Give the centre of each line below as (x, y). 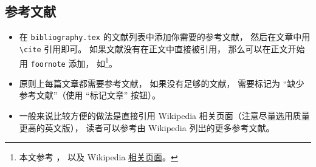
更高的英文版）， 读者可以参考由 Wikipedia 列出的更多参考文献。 (147, 127)
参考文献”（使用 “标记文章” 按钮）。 (90, 95)
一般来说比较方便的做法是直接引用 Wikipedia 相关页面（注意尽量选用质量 (164, 116)
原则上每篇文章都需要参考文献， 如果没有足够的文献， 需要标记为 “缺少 (162, 83)
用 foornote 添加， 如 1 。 (68, 62)
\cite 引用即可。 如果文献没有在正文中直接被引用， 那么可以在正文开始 (162, 48)
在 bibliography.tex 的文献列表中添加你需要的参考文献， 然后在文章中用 (165, 37)
